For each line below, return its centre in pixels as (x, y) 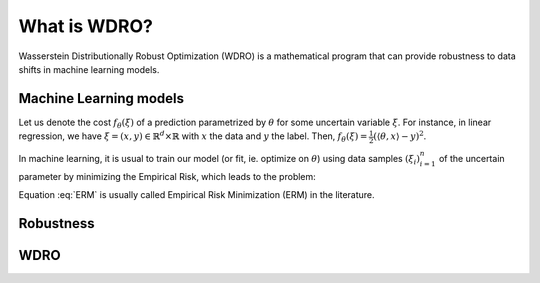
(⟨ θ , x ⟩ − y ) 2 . (400, 135)
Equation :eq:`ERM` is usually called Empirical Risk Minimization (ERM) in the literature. (196, 194)
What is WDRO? (86, 26)
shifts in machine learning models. (89, 69)
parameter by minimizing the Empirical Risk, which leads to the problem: (167, 176)
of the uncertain (471, 158)
